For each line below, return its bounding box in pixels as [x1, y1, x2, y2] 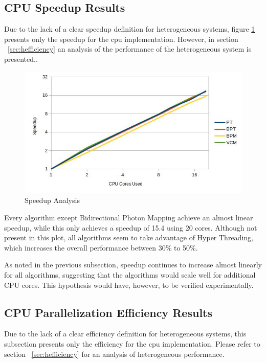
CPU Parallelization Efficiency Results [4, 304, 212, 320]
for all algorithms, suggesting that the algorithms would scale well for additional [4, 269, 256, 280]
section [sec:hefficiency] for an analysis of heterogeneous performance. [4, 348, 225, 359]
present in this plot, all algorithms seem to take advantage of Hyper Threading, [4, 232, 253, 243]
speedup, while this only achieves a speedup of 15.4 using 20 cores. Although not [4, 222, 257, 233]
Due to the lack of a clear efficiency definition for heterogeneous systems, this [4, 328, 247, 339]
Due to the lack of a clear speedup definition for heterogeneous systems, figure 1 [4, 24, 255, 34]
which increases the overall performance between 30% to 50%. [4, 242, 198, 253]
